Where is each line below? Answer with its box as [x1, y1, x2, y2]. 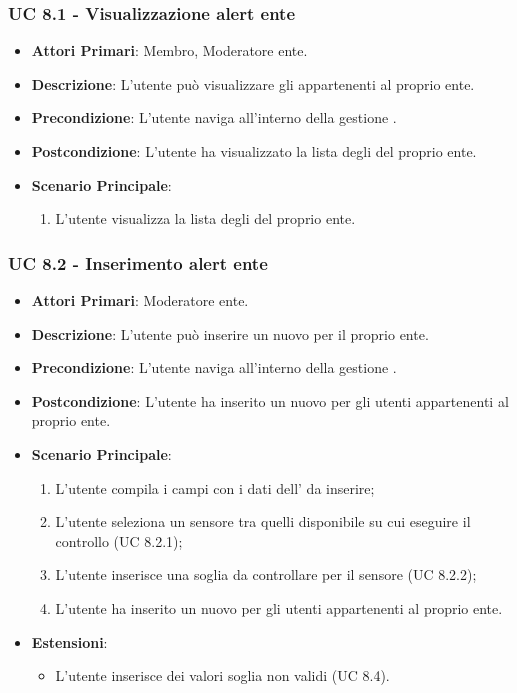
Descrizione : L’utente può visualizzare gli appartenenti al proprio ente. [31, 73, 475, 94]
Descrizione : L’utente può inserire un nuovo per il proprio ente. [31, 323, 429, 344]
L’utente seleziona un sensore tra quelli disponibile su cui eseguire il [55, 511, 471, 532]
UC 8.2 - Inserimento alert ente [8, 250, 268, 275]
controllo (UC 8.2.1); [55, 530, 183, 551]
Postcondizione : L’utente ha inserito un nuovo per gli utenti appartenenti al [31, 390, 509, 411]
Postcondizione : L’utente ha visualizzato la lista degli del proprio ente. [31, 141, 477, 161]
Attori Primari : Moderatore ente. [31, 290, 249, 310]
